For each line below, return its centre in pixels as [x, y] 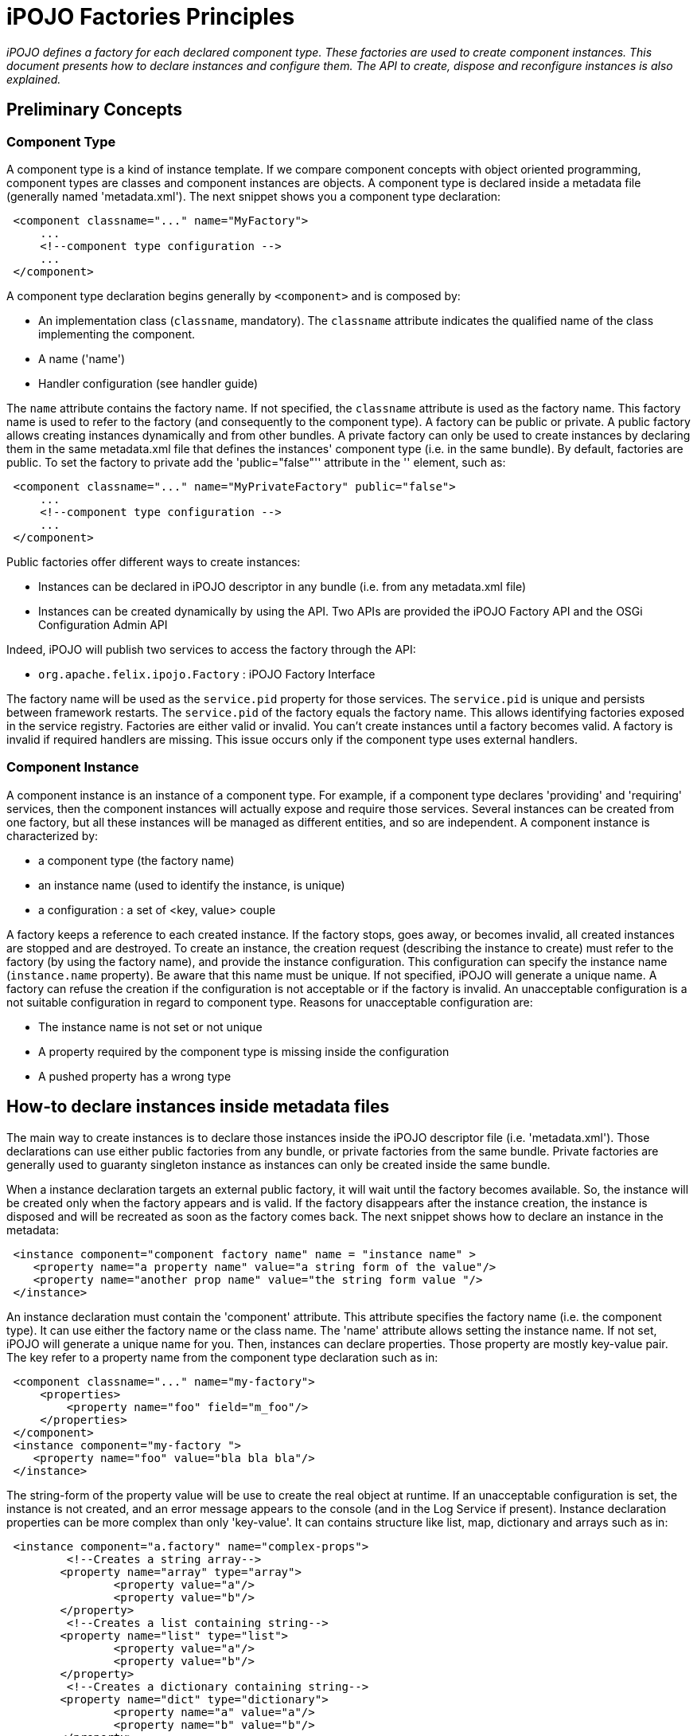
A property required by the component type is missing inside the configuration [244, 1051]
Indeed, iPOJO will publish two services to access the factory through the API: [211, 649]
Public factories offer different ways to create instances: [154, 561]
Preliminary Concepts [95, 110]
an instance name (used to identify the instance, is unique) [192, 885]
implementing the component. [117, 334]
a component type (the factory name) [136, 860]
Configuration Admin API [103, 624]
